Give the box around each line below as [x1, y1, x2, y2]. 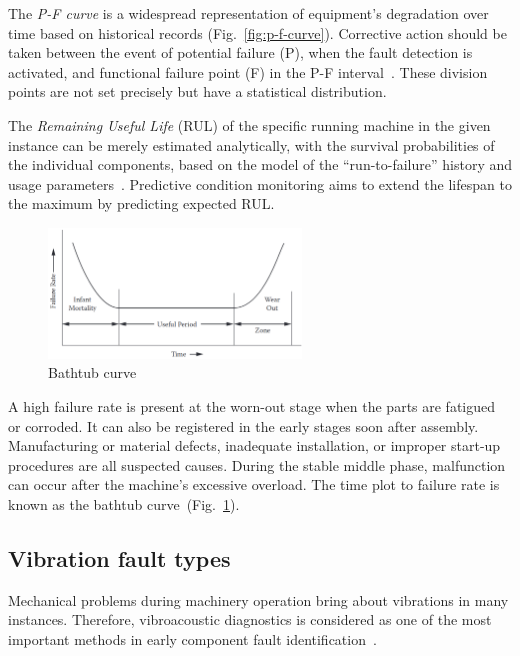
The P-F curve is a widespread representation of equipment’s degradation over [8, 3, 489, 23]
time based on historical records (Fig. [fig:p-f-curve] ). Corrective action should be [8, 22, 507, 43]
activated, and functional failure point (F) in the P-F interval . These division [8, 61, 488, 82]
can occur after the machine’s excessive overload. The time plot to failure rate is [8, 474, 500, 495]
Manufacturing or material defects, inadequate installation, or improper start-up [8, 435, 501, 456]
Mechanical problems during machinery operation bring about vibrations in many [8, 589, 509, 610]
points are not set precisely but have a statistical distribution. [8, 81, 387, 102]
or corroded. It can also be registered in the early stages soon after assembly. [8, 415, 479, 436]
